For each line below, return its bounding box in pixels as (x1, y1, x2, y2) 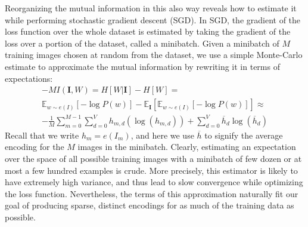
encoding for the (5, 140, 64, 153)
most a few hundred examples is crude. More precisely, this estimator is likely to (5, 164, 298, 176)
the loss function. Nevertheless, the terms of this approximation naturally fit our (5, 187, 298, 200)
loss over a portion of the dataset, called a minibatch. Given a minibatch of (5, 36, 279, 49)
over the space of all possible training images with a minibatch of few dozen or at (5, 152, 302, 164)
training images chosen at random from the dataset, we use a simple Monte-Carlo (5, 48, 303, 61)
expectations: (5, 72, 53, 84)
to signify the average (204, 128, 283, 141)
